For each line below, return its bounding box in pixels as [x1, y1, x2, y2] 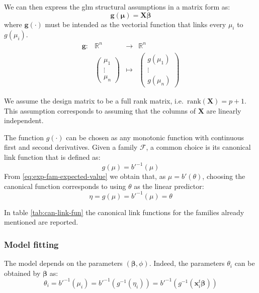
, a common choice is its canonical [146, 142, 251, 152]
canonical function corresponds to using [4, 180, 126, 191]
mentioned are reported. [4, 217, 78, 227]
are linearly [206, 105, 241, 116]
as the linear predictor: [134, 180, 204, 191]
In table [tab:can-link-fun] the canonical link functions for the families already [4, 207, 244, 217]
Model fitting [4, 238, 59, 250]
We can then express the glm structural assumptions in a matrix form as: [4, 2, 230, 12]
